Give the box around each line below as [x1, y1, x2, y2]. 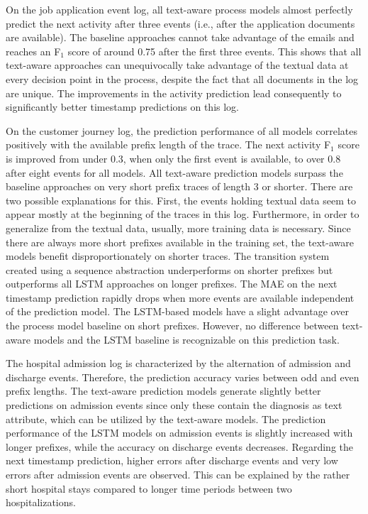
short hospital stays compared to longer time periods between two [6, 481, 292, 496]
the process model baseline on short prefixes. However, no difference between [6, 318, 339, 333]
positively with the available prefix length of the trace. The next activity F [6, 137, 331, 152]
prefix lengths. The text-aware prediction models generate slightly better [6, 383, 321, 398]
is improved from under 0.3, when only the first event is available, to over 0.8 [6, 151, 341, 165]
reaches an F [6, 43, 61, 58]
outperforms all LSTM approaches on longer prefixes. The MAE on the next [6, 276, 338, 291]
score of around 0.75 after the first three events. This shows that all [67, 43, 362, 58]
